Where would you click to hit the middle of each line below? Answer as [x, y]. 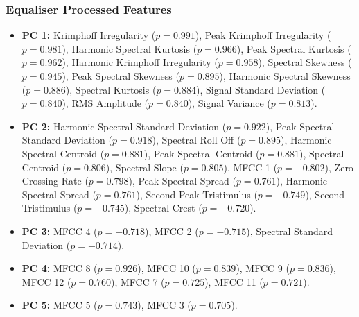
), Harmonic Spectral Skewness [285, 76]
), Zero [339, 167]
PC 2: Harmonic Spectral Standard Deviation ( [124, 126]
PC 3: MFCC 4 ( [60, 231]
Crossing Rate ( [55, 181]
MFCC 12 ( [46, 281]
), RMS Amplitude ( [105, 103]
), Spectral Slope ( [145, 167]
